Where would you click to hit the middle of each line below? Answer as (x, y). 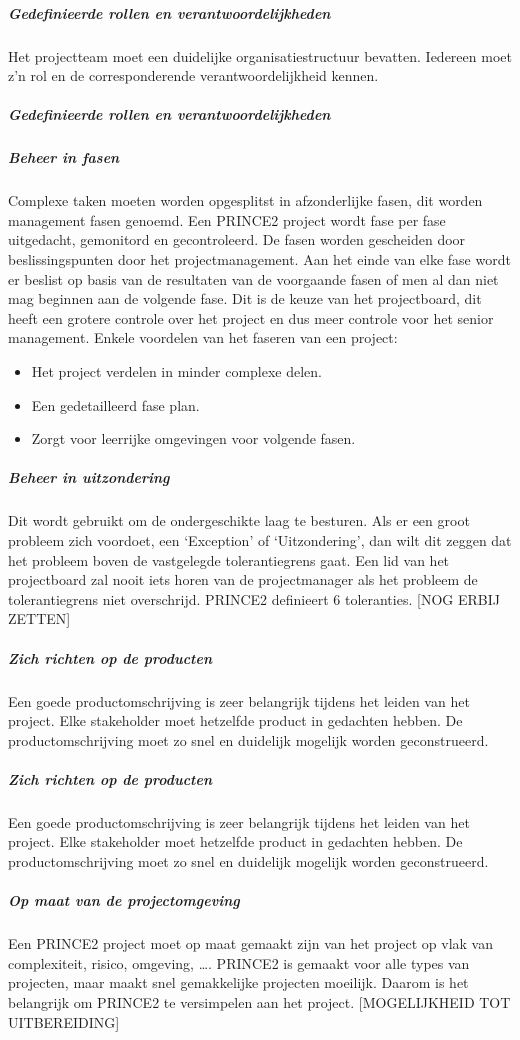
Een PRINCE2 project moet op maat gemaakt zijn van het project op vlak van (251, 943)
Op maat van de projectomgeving (124, 900)
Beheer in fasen (64, 157)
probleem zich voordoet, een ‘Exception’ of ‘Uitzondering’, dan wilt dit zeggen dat (260, 539)
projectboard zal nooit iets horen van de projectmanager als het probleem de (243, 579)
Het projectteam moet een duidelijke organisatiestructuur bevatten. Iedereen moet (260, 55)
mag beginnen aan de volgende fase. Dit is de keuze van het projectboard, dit (245, 298)
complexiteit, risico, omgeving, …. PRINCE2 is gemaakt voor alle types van (239, 962)
